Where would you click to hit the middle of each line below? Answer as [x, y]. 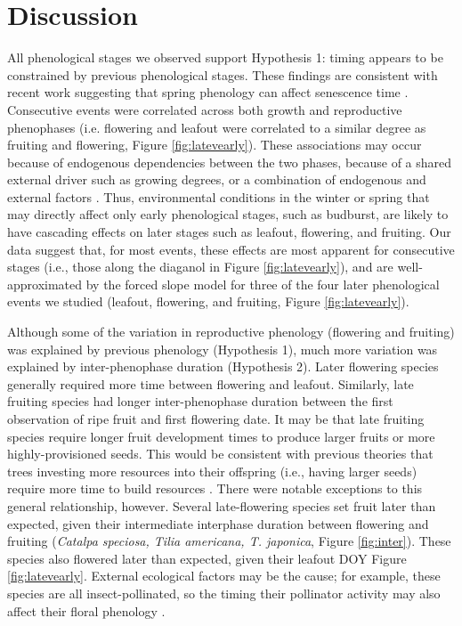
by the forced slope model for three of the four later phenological [263, 284]
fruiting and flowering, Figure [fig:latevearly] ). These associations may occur [215, 145]
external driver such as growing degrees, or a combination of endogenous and [217, 179]
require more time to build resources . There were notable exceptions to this [215, 488]
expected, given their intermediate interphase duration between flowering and [218, 523]
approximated [45, 284]
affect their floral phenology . [86, 610]
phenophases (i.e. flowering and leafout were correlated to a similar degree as [217, 127]
